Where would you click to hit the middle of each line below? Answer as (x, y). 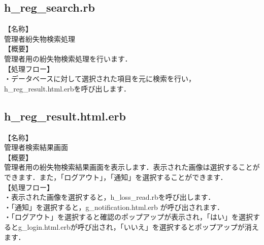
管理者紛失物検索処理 (40, 38)
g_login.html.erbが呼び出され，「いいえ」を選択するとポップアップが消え (138, 226)
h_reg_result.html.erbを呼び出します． (67, 88)
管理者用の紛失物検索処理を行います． (68, 58)
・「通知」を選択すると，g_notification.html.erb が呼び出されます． (114, 207)
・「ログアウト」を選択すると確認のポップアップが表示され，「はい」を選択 (128, 217)
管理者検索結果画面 (36, 147)
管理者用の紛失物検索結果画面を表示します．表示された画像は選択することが (132, 167)
